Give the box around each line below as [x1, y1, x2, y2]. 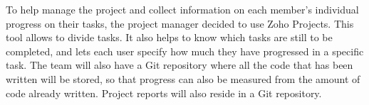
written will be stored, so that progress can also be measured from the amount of [6, 71, 360, 86]
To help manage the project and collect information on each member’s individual [6, 2, 359, 16]
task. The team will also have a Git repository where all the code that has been [6, 57, 353, 72]
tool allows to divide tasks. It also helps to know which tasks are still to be [6, 30, 333, 45]
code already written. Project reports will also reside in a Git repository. [6, 85, 322, 100]
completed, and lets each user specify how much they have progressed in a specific [6, 43, 364, 58]
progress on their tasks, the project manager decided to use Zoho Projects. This [6, 16, 354, 31]
